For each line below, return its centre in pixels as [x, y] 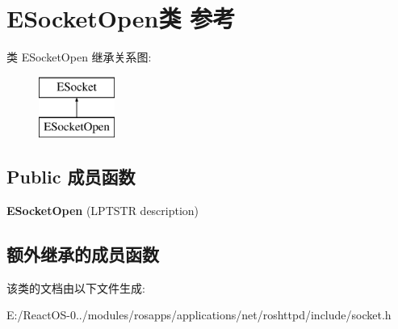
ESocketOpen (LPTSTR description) [103, 211]
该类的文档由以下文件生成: [76, 287]
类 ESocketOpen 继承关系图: [79, 57]
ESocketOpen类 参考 [121, 18]
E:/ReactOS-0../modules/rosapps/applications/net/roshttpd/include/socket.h [199, 315]
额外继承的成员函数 [83, 254]
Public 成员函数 [71, 177]
